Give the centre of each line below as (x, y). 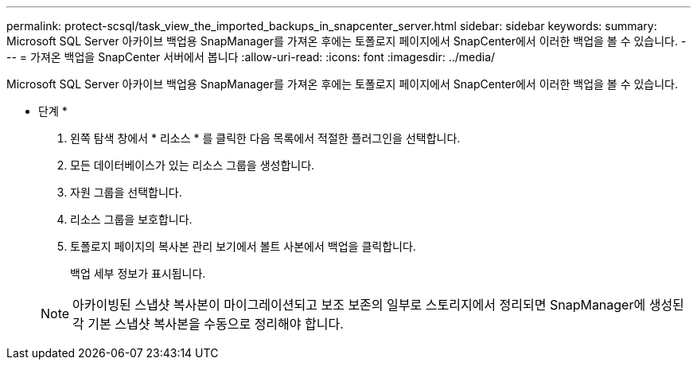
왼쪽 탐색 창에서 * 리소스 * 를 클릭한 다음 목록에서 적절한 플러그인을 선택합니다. (265, 138)
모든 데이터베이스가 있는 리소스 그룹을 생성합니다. (193, 165)
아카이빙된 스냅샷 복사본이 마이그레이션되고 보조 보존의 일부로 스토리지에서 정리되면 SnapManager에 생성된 (378, 305)
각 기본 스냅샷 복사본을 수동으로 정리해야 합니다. (208, 324)
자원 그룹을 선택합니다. (126, 192)
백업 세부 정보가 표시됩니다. (138, 273)
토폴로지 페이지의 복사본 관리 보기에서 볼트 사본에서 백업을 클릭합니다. (243, 246)
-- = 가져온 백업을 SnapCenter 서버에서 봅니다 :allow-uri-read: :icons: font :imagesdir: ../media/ (251, 57)
